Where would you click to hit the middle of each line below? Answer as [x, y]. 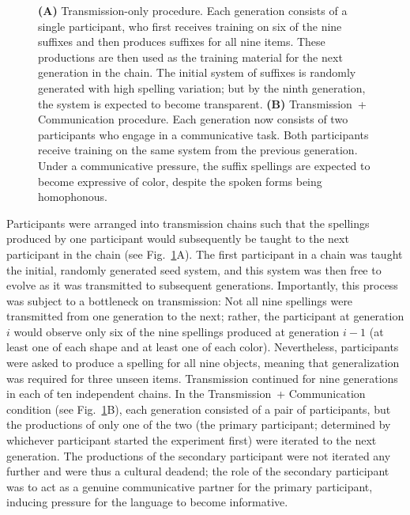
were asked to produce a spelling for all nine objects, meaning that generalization [203, 363]
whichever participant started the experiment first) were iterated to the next [192, 440]
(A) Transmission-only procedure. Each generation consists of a [193, 10]
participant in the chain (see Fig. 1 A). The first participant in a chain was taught [205, 254]
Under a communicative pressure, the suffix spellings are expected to [204, 165]
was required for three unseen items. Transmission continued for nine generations [202, 378]
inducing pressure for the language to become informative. [147, 502]
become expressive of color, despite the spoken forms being [180, 181]
